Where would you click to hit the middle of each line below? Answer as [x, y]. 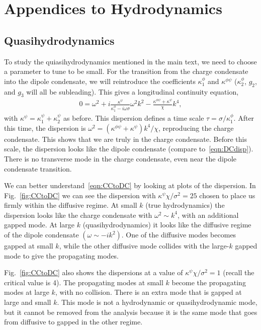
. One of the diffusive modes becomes [179, 235]
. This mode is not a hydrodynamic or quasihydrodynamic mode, [157, 302]
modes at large [27, 292]
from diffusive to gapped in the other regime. [73, 322]
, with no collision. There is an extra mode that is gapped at [148, 292]
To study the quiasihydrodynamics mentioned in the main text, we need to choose [130, 61]
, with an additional [208, 215]
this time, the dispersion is [45, 128]
